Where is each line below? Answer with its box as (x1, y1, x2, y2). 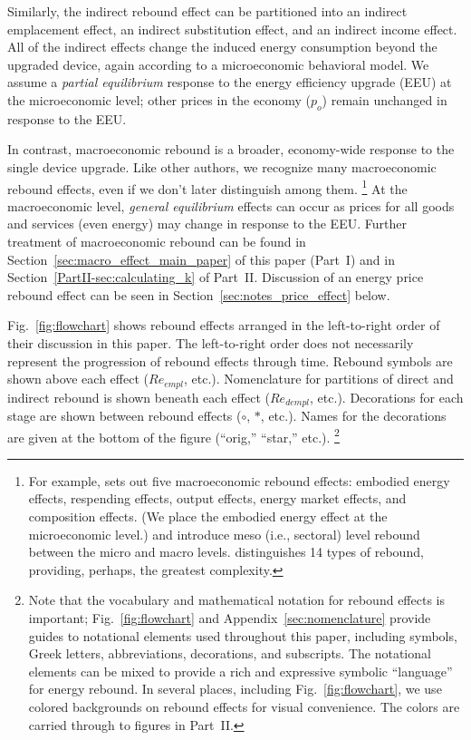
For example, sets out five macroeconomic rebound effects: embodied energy (28, 471, 450, 490)
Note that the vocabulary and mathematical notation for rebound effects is (28, 590, 445, 609)
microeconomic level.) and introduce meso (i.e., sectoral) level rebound (28, 524, 420, 543)
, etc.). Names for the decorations (260, 406, 447, 425)
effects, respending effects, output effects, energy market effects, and (28, 489, 407, 508)
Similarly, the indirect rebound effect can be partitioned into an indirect (7, 2, 408, 20)
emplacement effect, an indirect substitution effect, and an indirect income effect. (7, 19, 457, 38)
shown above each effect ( (7, 369, 149, 388)
